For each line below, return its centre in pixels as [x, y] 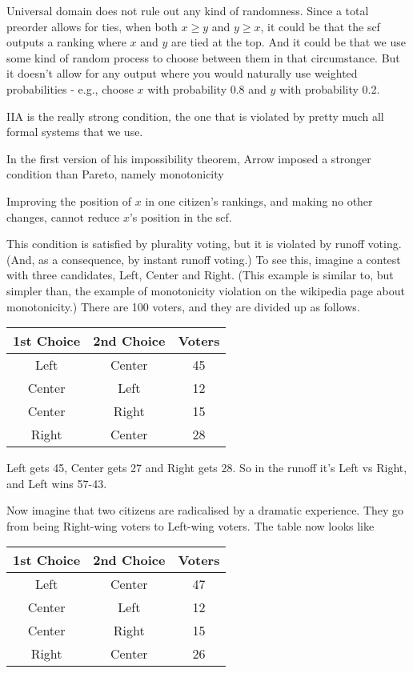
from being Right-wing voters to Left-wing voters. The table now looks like [190, 525]
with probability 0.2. [330, 88]
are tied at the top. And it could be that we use [289, 42]
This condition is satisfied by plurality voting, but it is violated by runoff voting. [204, 244]
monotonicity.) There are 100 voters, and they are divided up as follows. [183, 306]
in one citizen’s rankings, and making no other [259, 200]
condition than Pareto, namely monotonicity [115, 174]
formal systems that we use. [75, 132]
